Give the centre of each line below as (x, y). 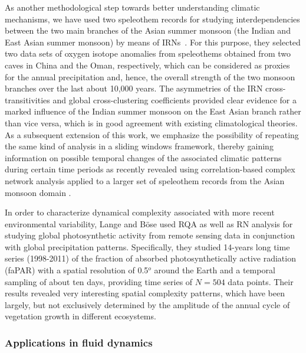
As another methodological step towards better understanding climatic (132, 7)
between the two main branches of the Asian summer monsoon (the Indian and (148, 30)
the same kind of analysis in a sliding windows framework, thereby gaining (139, 146)
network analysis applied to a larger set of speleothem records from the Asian (145, 180)
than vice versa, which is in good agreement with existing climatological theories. (151, 122)
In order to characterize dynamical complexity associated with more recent (140, 212)
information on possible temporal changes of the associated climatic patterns (143, 157)
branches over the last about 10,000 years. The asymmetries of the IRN (134, 88)
